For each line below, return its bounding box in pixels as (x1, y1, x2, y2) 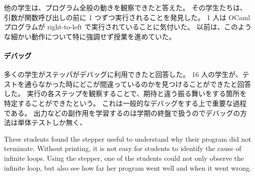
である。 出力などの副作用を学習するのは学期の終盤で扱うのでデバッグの (4, 107, 240, 118)
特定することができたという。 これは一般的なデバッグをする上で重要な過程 (4, 98, 247, 108)
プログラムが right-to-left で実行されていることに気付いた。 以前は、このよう (4, 22, 252, 32)
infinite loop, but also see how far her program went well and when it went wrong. (4, 162, 252, 173)
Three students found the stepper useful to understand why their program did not (4, 133, 252, 144)
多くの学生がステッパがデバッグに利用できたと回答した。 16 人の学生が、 (4, 69, 243, 79)
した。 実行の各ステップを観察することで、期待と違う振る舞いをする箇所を (4, 88, 247, 99)
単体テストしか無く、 (17, 117, 86, 127)
